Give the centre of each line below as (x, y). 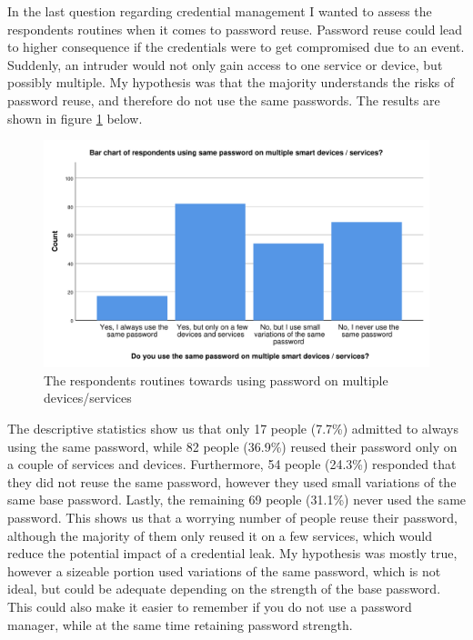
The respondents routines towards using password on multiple (216, 380)
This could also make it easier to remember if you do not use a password (210, 606)
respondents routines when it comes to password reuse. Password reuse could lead (235, 29)
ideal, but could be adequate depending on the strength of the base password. (224, 589)
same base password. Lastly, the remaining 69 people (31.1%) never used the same (237, 500)
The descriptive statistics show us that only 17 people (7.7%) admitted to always (233, 429)
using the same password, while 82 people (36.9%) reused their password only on (232, 446)
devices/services (88, 398)
